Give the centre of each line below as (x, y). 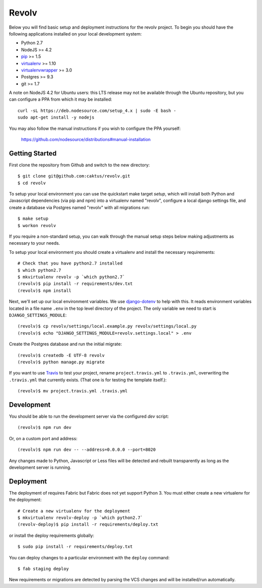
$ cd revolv (32, 183)
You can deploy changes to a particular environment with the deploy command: (89, 557)
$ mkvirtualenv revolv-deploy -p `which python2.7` (80, 518)
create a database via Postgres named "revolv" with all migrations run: (79, 207)
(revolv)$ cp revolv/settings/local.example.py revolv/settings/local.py (107, 326)
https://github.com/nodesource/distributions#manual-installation (86, 140)
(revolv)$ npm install (45, 290)
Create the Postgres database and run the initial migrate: (65, 344)
